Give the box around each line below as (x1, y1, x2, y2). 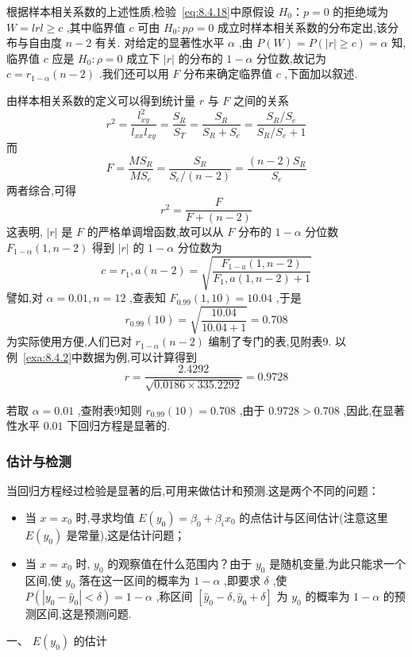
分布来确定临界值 (183, 65, 272, 82)
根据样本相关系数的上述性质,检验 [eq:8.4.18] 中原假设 (6, 3, 275, 19)
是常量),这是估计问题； (66, 526, 186, 543)
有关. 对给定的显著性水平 (94, 34, 225, 51)
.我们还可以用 (98, 65, 169, 82)
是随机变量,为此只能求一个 (269, 555, 406, 571)
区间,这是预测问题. (36, 605, 132, 622)
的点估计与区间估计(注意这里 (239, 508, 388, 525)
